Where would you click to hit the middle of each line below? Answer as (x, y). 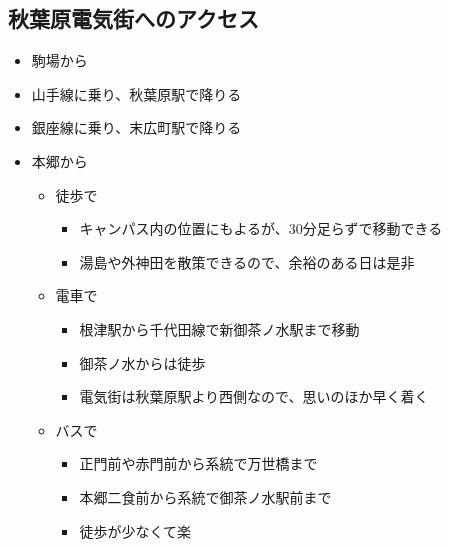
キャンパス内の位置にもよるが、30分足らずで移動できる (261, 228)
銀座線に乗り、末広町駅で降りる (136, 127)
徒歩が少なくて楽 (135, 530)
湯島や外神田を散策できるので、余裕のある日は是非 (247, 261)
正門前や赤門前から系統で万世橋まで (198, 463)
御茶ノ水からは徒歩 (142, 362)
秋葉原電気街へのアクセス (133, 18)
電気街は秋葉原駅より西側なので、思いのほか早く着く (254, 396)
